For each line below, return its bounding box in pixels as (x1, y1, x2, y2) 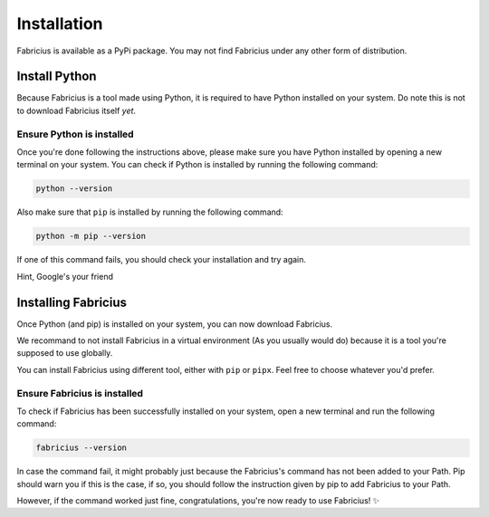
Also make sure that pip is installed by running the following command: (16, 206, 284, 217)
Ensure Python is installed (16, 128, 135, 140)
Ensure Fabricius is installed (16, 387, 144, 399)
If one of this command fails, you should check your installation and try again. (16, 254, 307, 265)
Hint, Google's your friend (16, 271, 113, 282)
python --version (35, 184, 113, 194)
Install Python (16, 69, 97, 84)
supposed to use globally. (16, 348, 113, 359)
